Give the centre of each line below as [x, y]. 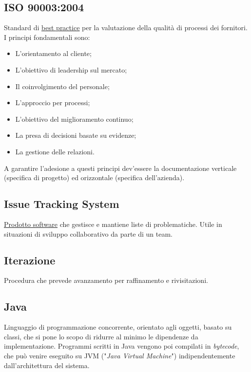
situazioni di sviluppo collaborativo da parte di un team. [88, 233]
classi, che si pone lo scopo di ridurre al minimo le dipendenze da [101, 336]
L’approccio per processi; [53, 102]
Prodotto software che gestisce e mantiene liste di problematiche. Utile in [113, 224]
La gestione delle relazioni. [55, 151]
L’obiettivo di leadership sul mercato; [71, 69]
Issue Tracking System [62, 204]
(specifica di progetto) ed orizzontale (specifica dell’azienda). [94, 177]
